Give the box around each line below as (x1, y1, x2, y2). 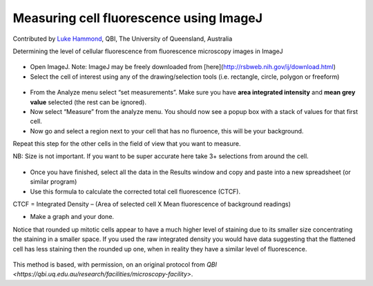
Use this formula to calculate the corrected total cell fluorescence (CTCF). (30, 187, 241, 196)
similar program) (30, 178, 77, 186)
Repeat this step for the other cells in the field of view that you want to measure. (12, 140, 241, 148)
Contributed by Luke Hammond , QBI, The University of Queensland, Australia (12, 35, 233, 43)
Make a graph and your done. (30, 213, 114, 221)
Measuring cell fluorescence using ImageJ (12, 10, 262, 26)
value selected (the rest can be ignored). (30, 97, 147, 106)
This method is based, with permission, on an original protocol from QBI (12, 260, 218, 269)
